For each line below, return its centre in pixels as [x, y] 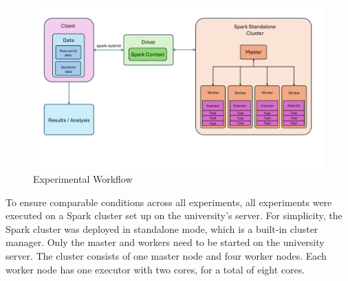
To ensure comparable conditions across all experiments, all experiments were [169, 202]
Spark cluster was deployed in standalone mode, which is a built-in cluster [162, 228]
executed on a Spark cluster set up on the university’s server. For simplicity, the [174, 215]
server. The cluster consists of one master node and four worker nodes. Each [166, 256]
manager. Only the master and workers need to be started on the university [165, 242]
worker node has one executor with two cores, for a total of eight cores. [155, 269]
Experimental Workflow [83, 179]
